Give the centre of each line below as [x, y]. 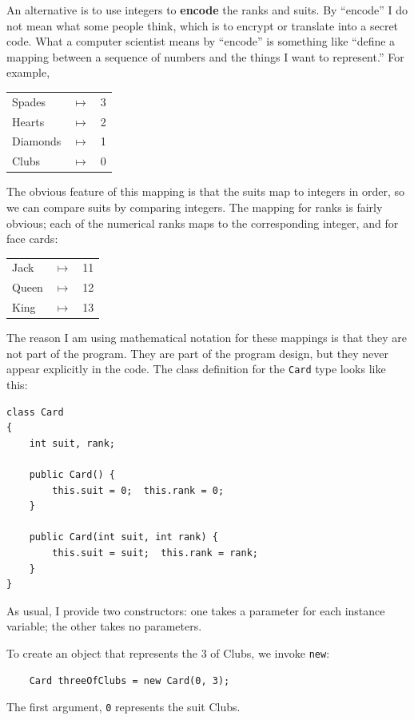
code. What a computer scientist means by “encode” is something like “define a [201, 41]
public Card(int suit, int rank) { [123, 537]
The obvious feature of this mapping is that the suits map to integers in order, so [206, 191]
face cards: [32, 239]
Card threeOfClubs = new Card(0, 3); [129, 680]
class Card [35, 412]
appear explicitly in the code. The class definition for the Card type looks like [196, 369]
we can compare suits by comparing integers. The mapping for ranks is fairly [195, 207]
